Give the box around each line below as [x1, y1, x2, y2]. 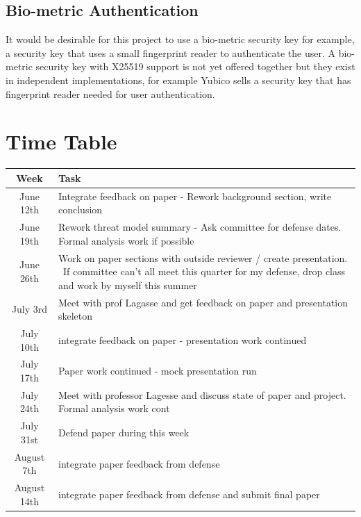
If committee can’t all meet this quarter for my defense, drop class [62, 264, 346, 279]
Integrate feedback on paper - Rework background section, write [58, 188, 332, 203]
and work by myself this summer [58, 277, 197, 292]
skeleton [58, 309, 93, 323]
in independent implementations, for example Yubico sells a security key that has [6, 72, 351, 87]
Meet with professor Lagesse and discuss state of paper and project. [58, 387, 346, 402]
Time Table [6, 127, 117, 156]
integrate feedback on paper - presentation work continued [58, 332, 307, 347]
